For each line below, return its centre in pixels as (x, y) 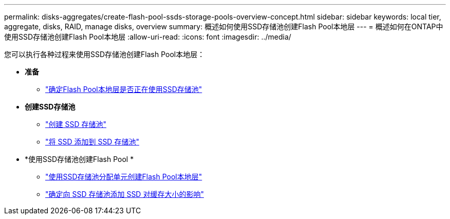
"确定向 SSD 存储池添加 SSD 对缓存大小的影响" (125, 194)
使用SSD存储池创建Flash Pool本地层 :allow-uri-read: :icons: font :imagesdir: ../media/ (148, 37)
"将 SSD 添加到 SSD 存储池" (92, 142)
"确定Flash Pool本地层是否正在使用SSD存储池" (124, 89)
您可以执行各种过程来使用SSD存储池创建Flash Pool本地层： (105, 54)
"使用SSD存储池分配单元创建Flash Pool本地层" (124, 177)
